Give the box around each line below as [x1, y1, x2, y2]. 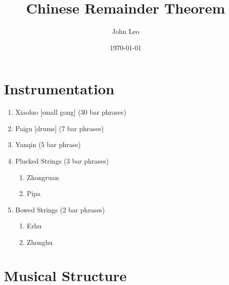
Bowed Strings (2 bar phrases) [15, 204, 105, 214]
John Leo [112, 26, 140, 36]
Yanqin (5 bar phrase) [15, 139, 81, 150]
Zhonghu [27, 237, 53, 247]
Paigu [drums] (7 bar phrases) [15, 123, 104, 133]
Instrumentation [4, 79, 114, 99]
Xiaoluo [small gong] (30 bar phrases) [15, 107, 127, 117]
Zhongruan [27, 172, 59, 182]
